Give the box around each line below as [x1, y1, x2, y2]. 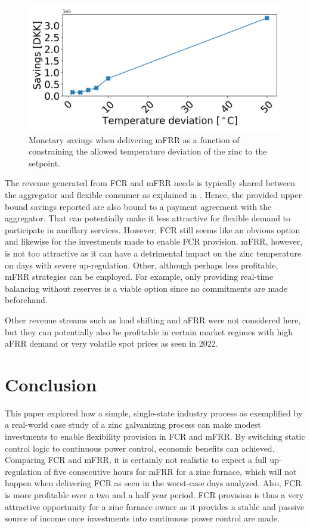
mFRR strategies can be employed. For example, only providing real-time [5, 270, 274, 283]
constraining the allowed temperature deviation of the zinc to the [29, 145, 267, 158]
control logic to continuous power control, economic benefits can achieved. [5, 441, 275, 454]
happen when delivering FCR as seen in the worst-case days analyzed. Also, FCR [5, 477, 302, 489]
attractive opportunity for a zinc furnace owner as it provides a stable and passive [5, 500, 305, 512]
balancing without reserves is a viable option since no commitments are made [5, 282, 288, 294]
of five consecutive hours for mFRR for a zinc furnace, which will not [44, 465, 297, 477]
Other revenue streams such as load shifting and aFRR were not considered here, [5, 313, 301, 326]
